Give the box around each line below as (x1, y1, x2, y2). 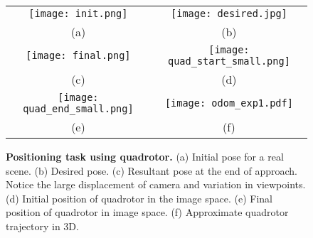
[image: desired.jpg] (171, 8, 287, 19)
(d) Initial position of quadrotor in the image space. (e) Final (6, 190, 272, 205)
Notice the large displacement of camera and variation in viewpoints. (6, 177, 306, 192)
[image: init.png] (28, 8, 128, 19)
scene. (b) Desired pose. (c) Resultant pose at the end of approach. (6, 163, 297, 178)
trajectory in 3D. (6, 218, 79, 233)
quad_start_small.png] (167, 55, 290, 67)
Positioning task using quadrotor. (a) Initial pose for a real (6, 149, 284, 163)
